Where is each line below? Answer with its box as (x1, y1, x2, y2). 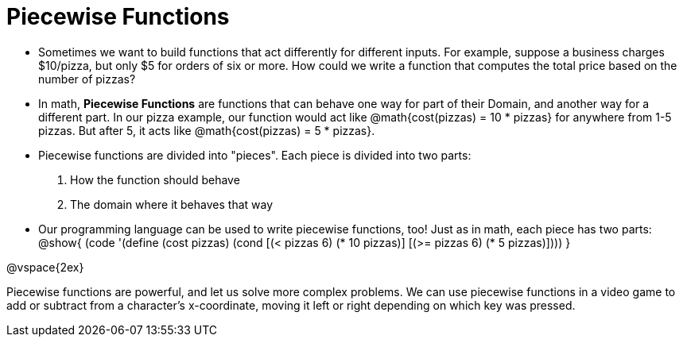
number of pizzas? (38, 71, 136, 86)
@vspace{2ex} (6, 260, 84, 274)
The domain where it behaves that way (70, 197, 274, 211)
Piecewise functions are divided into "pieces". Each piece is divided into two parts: (38, 148, 472, 162)
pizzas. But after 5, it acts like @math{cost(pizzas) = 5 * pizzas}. (38, 123, 375, 137)
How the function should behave (70, 172, 240, 187)
